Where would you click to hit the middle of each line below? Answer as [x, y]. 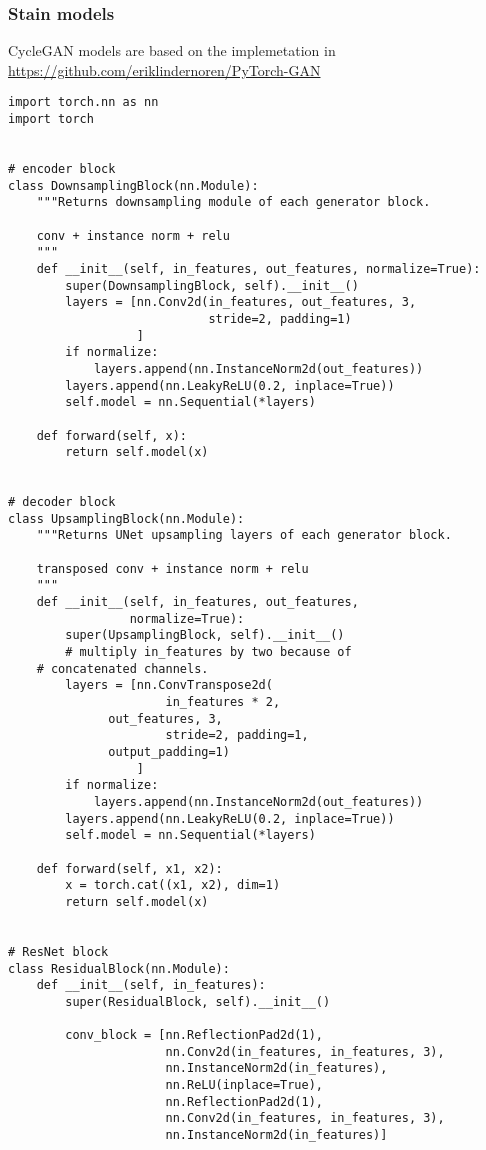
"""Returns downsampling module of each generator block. [233, 202]
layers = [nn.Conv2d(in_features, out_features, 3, [241, 302]
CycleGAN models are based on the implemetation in [172, 50]
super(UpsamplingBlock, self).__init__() [205, 635]
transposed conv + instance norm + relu [172, 568]
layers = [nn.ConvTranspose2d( [169, 685]
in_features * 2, [223, 702]
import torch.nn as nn [83, 102]
